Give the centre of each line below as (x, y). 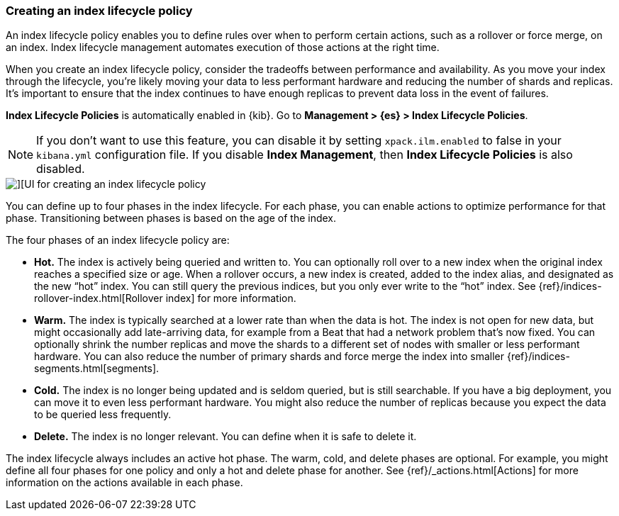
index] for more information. (231, 298)
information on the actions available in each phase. (124, 483)
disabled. (61, 169)
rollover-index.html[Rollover (99, 298)
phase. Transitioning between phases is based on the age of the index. (171, 218)
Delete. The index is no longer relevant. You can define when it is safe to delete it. (225, 437)
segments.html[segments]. (97, 369)
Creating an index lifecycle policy (99, 11)
